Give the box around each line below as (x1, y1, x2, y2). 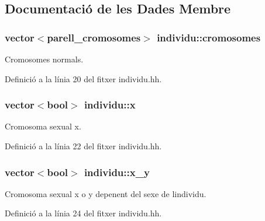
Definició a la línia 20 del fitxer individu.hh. (5, 72, 162, 85)
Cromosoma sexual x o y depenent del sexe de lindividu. (5, 187, 207, 199)
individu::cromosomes (157, 30, 261, 44)
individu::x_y (84, 164, 150, 179)
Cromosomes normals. (5, 53, 84, 65)
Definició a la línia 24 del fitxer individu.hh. (5, 207, 162, 219)
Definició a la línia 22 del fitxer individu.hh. (5, 140, 162, 152)
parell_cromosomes (47, 30, 141, 44)
